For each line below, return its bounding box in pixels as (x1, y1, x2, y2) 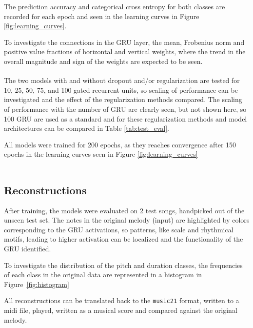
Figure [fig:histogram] (4, 279, 69, 289)
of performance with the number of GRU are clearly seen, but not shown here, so (4, 103, 247, 114)
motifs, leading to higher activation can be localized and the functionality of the (4, 234, 243, 244)
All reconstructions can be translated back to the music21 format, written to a (4, 295, 239, 306)
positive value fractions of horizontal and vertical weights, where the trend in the (4, 46, 246, 57)
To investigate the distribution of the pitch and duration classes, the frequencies (4, 260, 243, 270)
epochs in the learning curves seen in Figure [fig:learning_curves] (4, 149, 198, 159)
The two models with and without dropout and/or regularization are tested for (4, 75, 240, 85)
